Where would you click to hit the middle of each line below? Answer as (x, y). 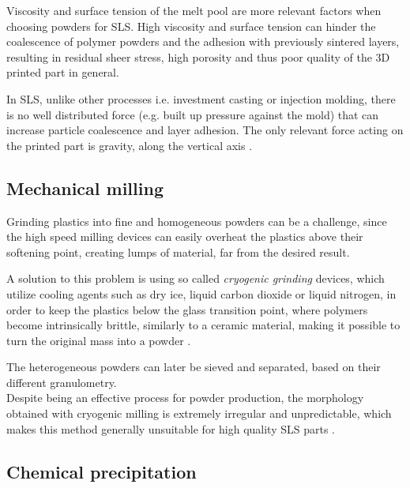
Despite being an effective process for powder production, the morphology (185, 398)
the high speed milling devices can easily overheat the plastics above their (185, 236)
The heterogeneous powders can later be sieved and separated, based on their (194, 367)
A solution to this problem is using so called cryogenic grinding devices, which (196, 278)
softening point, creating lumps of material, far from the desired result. (178, 252)
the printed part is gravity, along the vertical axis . (130, 145)
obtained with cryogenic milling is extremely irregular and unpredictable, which (199, 413)
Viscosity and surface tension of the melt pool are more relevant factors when (194, 10)
